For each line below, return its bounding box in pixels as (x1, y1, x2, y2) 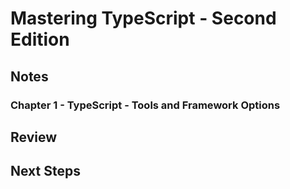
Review (10, 128, 58, 146)
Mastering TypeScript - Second (10, 7, 277, 30)
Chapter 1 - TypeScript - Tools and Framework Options (10, 98, 281, 112)
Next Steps (10, 163, 81, 180)
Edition (10, 28, 70, 51)
